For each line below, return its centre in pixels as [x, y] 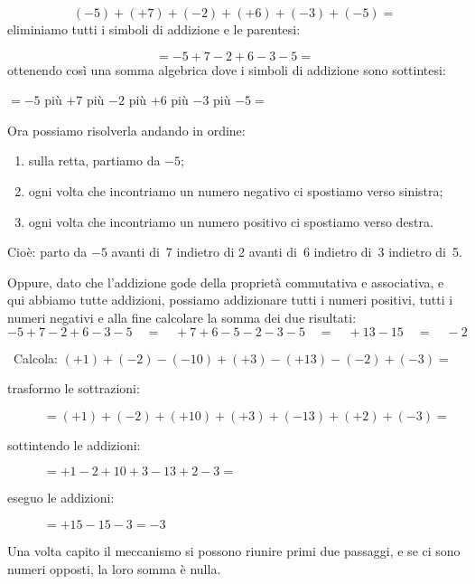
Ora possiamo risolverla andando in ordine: [126, 130]
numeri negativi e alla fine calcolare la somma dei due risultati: [182, 317]
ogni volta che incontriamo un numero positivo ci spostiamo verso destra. [231, 221]
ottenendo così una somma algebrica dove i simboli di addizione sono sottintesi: [227, 69]
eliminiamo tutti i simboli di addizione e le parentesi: [154, 29]
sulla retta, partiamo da [94, 160]
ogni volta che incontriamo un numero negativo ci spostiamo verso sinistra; [236, 190]
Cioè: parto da [47, 252]
